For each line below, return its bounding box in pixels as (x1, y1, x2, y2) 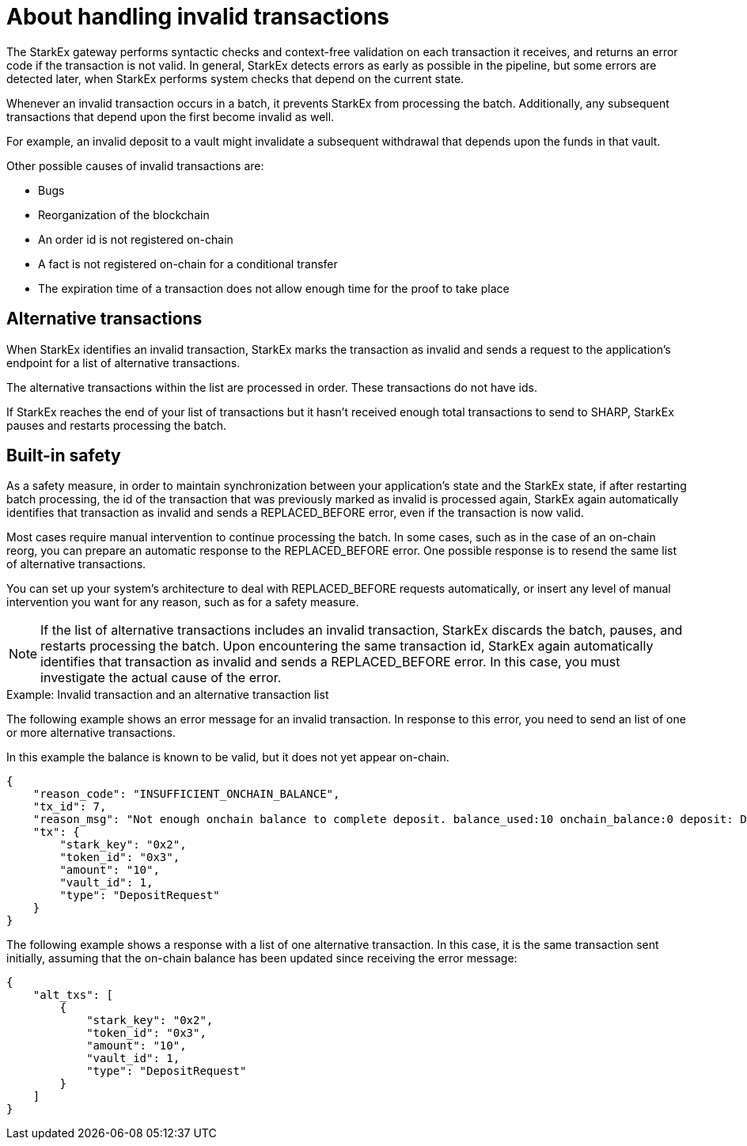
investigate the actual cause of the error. (40, 670, 282, 686)
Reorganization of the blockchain (38, 207, 210, 222)
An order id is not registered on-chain (38, 232, 233, 246)
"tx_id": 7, (32, 800, 107, 814)
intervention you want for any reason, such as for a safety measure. (6, 595, 359, 609)
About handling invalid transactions (6, 3, 390, 30)
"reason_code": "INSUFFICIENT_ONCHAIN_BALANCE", (32, 787, 340, 801)
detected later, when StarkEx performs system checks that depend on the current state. (6, 71, 465, 85)
